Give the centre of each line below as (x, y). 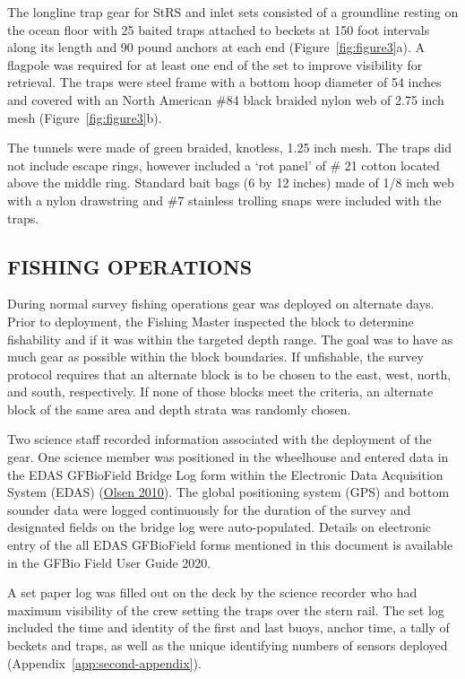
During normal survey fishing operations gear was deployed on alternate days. (221, 304)
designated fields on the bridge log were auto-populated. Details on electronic (220, 527)
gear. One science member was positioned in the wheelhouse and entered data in (228, 457)
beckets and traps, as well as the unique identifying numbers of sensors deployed (228, 645)
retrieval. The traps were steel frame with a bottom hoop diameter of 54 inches (224, 82)
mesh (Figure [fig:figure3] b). (85, 117)
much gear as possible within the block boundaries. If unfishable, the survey (215, 357)
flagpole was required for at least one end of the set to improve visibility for (215, 64)
